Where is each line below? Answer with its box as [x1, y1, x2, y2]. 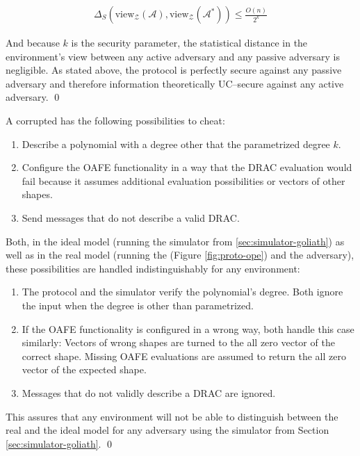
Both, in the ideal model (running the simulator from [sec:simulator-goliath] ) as [6, 234, 345, 248]
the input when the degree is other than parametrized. [22, 298, 254, 312]
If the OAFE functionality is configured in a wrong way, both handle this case [22, 321, 354, 336]
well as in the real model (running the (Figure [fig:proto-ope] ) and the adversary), [6, 247, 354, 262]
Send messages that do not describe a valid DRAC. [22, 210, 240, 225]
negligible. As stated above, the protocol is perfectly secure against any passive [6, 63, 342, 77]
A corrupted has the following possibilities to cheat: [6, 113, 225, 127]
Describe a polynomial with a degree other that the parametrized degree [22, 136, 330, 151]
